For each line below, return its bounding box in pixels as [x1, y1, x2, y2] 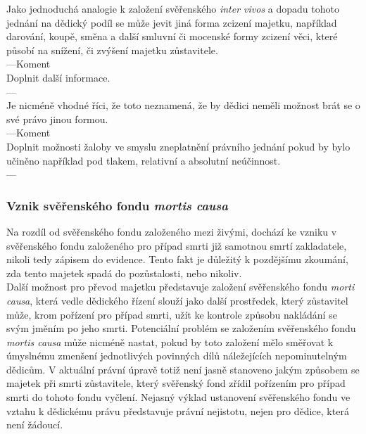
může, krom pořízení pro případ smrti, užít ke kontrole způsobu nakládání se [6, 307, 337, 321]
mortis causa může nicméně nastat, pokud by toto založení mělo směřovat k [6, 334, 334, 349]
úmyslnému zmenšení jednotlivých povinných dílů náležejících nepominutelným [6, 348, 347, 363]
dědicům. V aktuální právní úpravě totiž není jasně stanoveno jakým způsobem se [6, 362, 360, 376]
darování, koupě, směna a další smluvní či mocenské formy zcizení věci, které [6, 29, 338, 44]
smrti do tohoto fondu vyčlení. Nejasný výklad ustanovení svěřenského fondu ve [6, 390, 351, 404]
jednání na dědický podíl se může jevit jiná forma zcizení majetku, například [6, 15, 337, 30]
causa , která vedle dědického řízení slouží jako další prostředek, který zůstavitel [6, 293, 348, 307]
